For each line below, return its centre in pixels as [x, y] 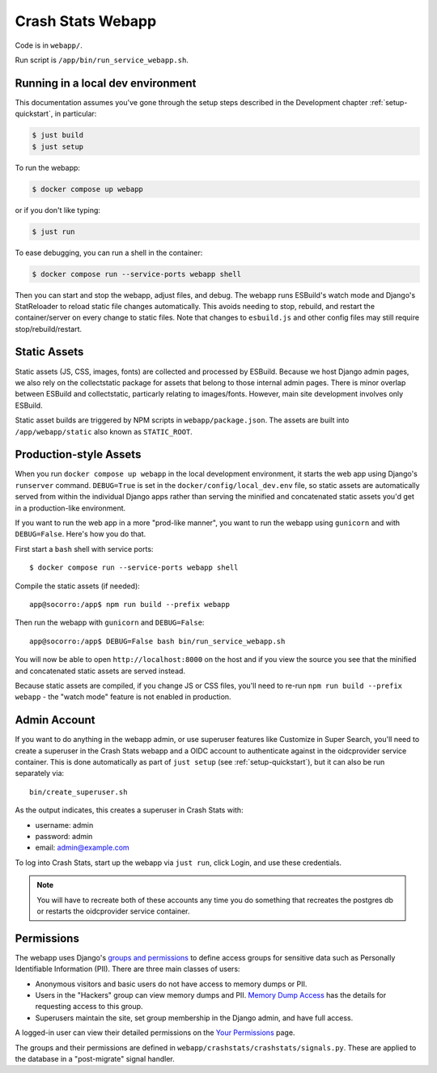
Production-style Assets [78, 454]
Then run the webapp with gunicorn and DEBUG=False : [110, 622]
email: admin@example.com [82, 848]
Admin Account [55, 720]
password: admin [64, 836]
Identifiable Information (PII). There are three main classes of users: [127, 969]
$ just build [58, 135]
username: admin [64, 825]
